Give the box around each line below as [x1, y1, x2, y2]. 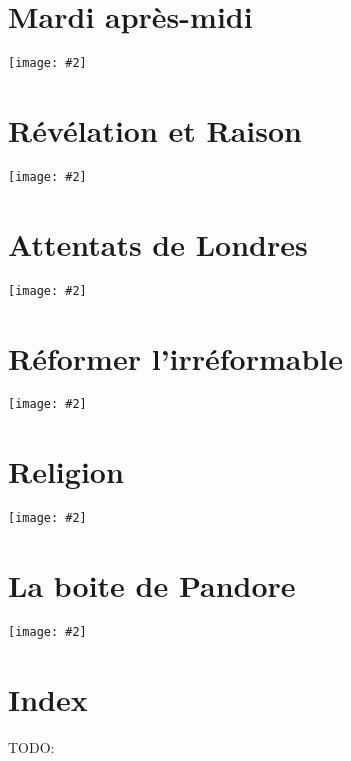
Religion [8, 451, 124, 492]
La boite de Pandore [8, 565, 296, 606]
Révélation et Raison [8, 109, 302, 150]
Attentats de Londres [8, 223, 308, 264]
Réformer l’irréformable [8, 337, 344, 378]
